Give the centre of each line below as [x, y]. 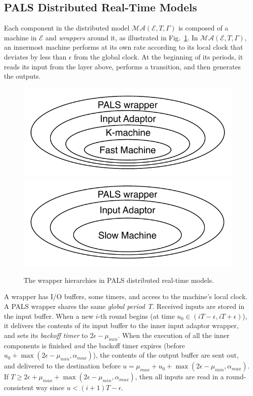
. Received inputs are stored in [198, 306]
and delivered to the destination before [62, 366]
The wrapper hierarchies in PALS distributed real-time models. [119, 280]
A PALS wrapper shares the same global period [74, 306]
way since [50, 387]
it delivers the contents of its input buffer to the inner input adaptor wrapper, [121, 325]
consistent [19, 387]
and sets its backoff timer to [46, 335]
